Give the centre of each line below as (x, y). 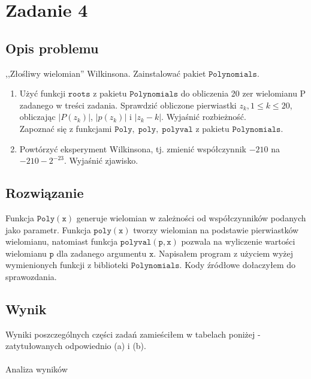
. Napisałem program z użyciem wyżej (224, 253)
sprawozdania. (31, 276)
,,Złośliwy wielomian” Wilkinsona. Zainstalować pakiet (106, 73)
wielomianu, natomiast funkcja (62, 241)
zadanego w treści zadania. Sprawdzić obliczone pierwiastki (128, 105)
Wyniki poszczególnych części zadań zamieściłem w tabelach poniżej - (133, 334)
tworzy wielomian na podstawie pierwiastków (216, 229)
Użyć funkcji (43, 93)
